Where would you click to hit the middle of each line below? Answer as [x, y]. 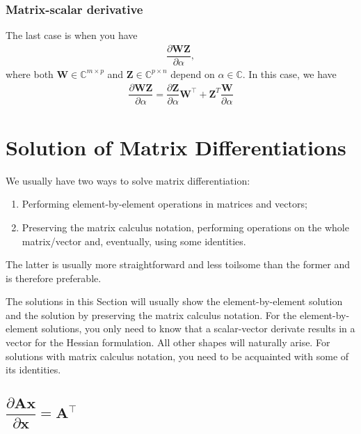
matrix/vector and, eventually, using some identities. [134, 241]
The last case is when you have [72, 35]
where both [30, 73]
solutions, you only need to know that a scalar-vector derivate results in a [198, 328]
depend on [193, 73]
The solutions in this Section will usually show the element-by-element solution [174, 301]
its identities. [33, 370]
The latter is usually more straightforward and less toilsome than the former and [178, 264]
